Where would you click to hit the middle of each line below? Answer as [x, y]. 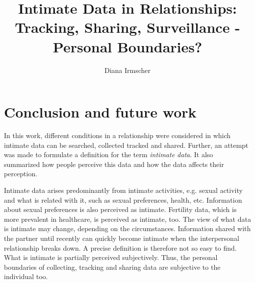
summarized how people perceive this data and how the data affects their [114, 164]
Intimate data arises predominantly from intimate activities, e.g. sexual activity [123, 190]
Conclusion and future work [100, 112]
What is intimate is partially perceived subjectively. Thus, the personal [111, 257]
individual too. [26, 276]
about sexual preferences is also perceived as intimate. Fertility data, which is [120, 209]
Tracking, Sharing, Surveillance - [127, 27]
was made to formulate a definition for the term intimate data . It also [109, 154]
